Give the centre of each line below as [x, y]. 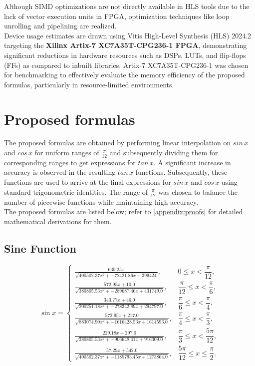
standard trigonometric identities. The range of [76, 191]
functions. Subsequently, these [181, 172]
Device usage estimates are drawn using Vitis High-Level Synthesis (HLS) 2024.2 [128, 35]
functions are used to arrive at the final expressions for [88, 182]
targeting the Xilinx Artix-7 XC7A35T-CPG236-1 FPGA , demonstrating [126, 45]
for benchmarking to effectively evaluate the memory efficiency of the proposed [125, 75]
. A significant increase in [192, 162]
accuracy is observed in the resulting [60, 172]
